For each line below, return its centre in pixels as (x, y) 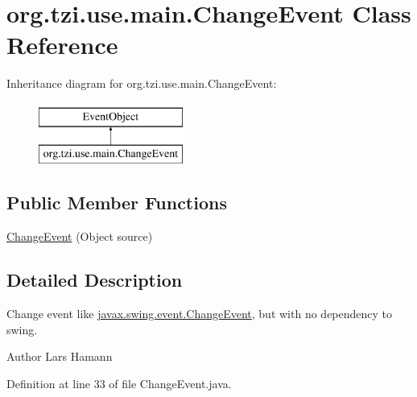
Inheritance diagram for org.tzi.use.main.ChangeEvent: (142, 83)
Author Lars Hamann (60, 356)
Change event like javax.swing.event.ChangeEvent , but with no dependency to (200, 314)
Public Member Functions (117, 203)
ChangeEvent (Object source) (80, 236)
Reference (62, 45)
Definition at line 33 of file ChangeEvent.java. (119, 383)
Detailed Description (95, 280)
